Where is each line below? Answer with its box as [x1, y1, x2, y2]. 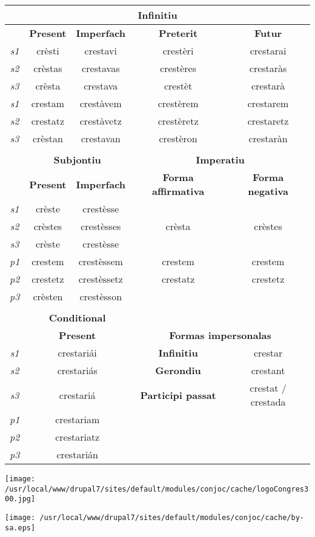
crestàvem [79, 96, 122, 110]
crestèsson [79, 289, 122, 303]
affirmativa [152, 184, 205, 198]
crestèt [164, 79, 193, 93]
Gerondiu [155, 363, 201, 377]
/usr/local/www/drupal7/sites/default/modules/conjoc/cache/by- [39, 513, 304, 522]
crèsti [36, 44, 59, 58]
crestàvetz [79, 114, 122, 128]
